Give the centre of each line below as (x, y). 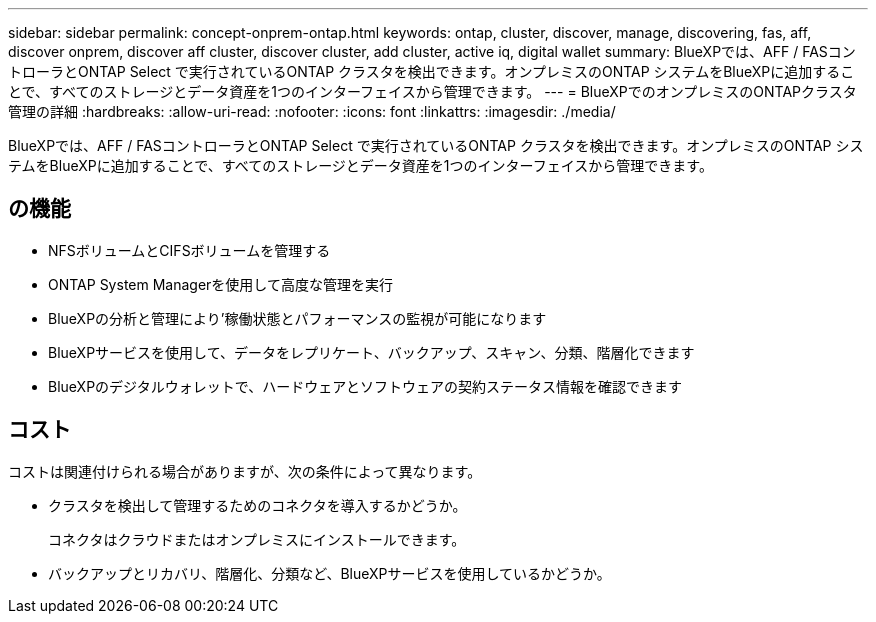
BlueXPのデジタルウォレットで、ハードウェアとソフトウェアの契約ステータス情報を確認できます (365, 386)
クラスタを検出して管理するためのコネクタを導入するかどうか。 (257, 505)
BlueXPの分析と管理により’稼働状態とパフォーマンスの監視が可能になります (297, 318)
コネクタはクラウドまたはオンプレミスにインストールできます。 (257, 539)
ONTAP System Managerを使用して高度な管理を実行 (220, 284)
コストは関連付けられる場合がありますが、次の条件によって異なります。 (245, 471)
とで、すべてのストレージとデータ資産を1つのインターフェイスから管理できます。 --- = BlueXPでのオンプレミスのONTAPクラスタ (432, 91)
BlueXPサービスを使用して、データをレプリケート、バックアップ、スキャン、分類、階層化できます (371, 352)
